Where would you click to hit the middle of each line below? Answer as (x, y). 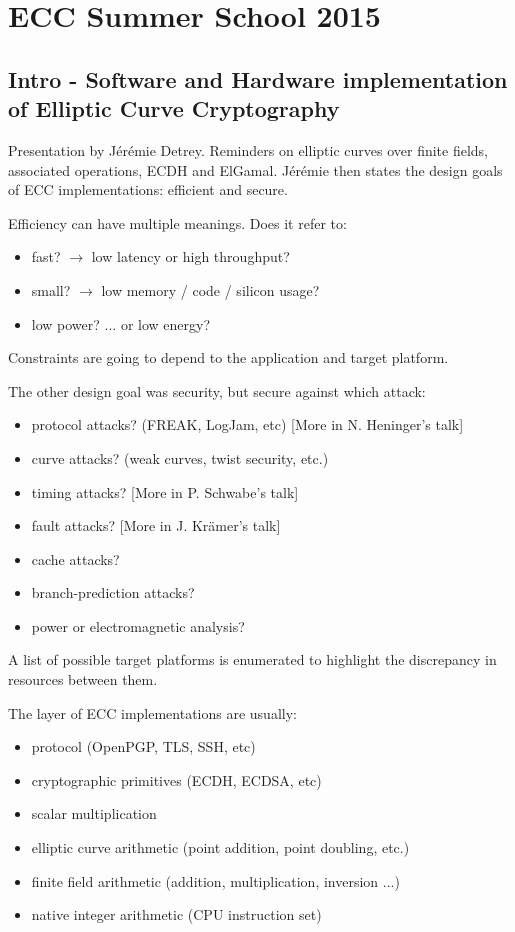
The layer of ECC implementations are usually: (152, 712)
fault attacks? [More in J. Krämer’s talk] (156, 525)
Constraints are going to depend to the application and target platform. (228, 357)
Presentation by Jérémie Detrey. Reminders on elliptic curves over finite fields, (248, 149)
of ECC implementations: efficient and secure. (148, 189)
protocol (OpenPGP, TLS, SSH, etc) (143, 746)
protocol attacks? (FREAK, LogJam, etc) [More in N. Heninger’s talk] (247, 424)
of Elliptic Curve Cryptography (174, 108)
